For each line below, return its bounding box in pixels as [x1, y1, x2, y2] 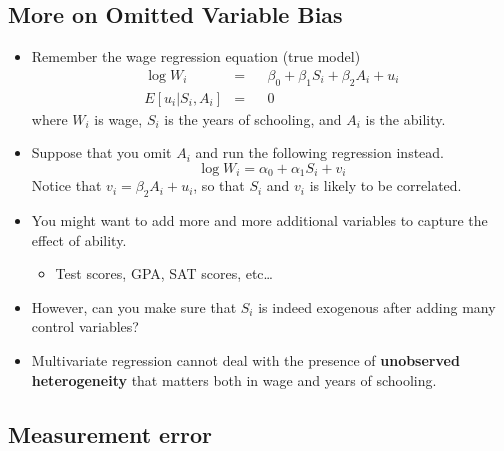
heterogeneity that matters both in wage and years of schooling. [31, 369, 437, 390]
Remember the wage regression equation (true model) [31, 46, 361, 67]
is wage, [94, 108, 143, 129]
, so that [193, 175, 245, 196]
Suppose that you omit [31, 142, 172, 163]
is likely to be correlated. [309, 175, 462, 196]
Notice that [31, 175, 102, 196]
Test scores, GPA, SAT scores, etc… [55, 263, 273, 284]
